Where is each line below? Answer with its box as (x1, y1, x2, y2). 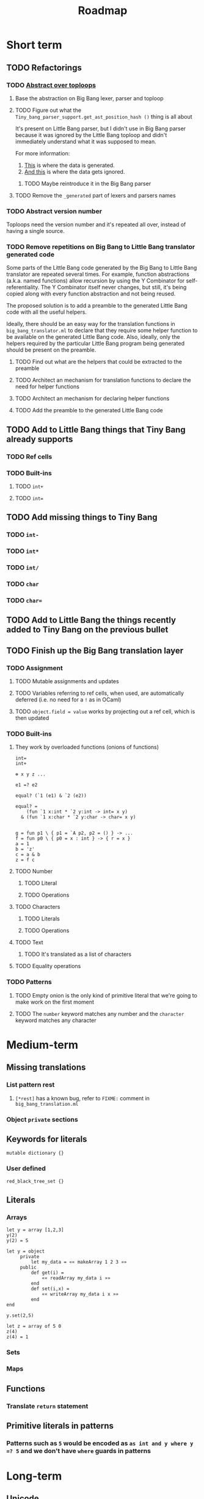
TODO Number (15, 868, 53, 875)
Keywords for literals (6, 1134, 87, 1144)
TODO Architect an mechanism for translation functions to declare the (15, 377, 191, 384)
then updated (15, 714, 49, 722)
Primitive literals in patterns (6, 1420, 114, 1431)
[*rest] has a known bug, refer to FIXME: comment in (15, 1094, 150, 1101)
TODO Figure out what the (15, 106, 81, 114)
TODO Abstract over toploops (6, 81, 97, 89)
